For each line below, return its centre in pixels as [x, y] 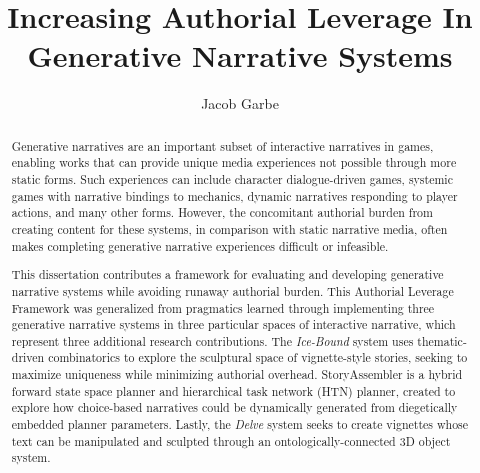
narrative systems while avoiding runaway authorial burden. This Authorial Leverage [232, 290]
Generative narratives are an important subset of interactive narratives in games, [222, 145]
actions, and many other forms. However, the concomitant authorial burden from [222, 212]
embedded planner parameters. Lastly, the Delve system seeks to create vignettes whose [240, 424]
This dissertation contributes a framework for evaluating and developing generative [227, 274]
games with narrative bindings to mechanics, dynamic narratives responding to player [234, 195]
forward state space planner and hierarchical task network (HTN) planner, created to [233, 390]
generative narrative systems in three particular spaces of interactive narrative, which [233, 324]
